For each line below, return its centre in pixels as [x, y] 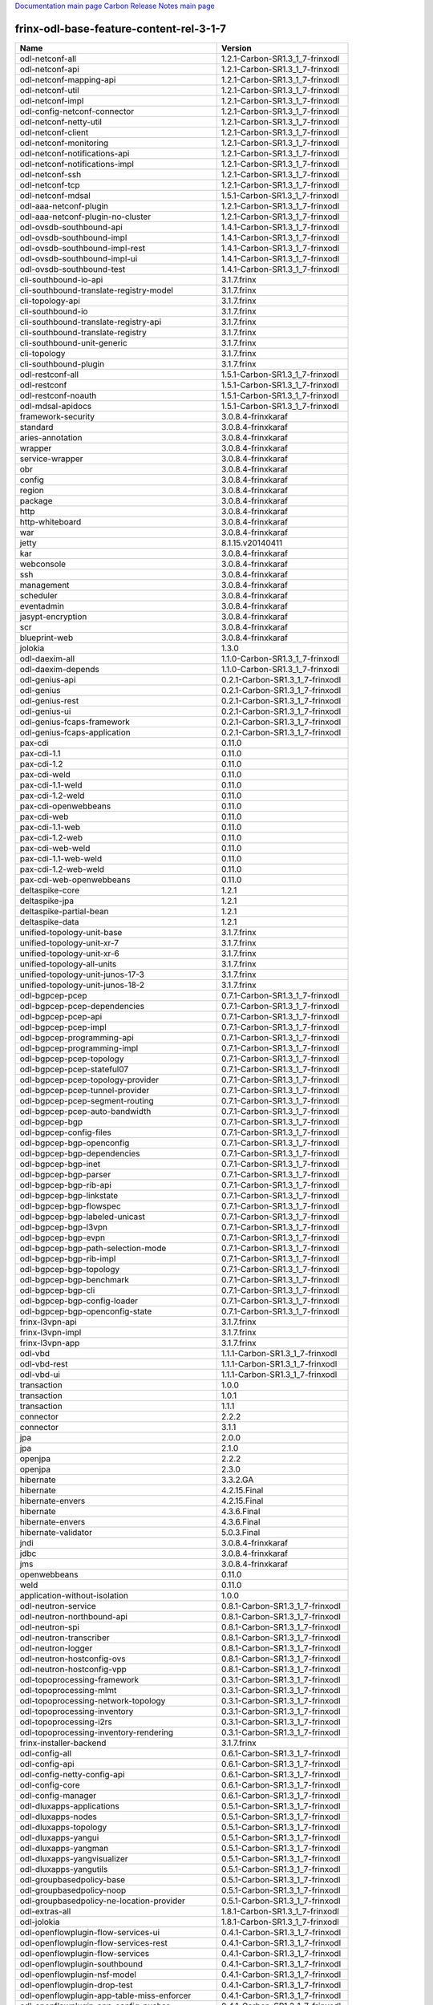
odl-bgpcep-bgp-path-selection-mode [93, 1248]
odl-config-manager [58, 1795]
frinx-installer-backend [63, 1743]
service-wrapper [51, 459]
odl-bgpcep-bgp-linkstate [69, 1195]
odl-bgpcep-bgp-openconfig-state [86, 1311]
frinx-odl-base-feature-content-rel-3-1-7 [120, 28]
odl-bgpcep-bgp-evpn [63, 1237]
